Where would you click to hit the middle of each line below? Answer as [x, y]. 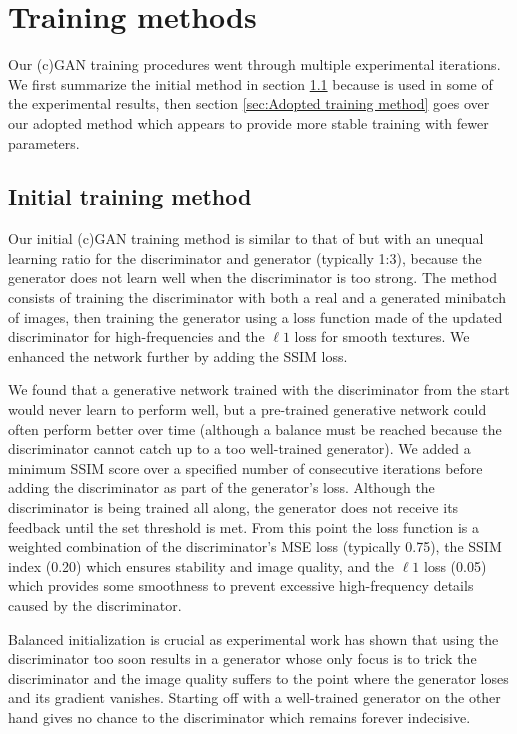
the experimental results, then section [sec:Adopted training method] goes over [249, 103]
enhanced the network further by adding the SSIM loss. [178, 355]
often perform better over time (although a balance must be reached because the [255, 428]
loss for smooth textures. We [382, 336]
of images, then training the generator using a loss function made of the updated [255, 316]
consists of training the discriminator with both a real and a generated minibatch [257, 297]
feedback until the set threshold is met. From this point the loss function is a [243, 526]
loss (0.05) [455, 565]
